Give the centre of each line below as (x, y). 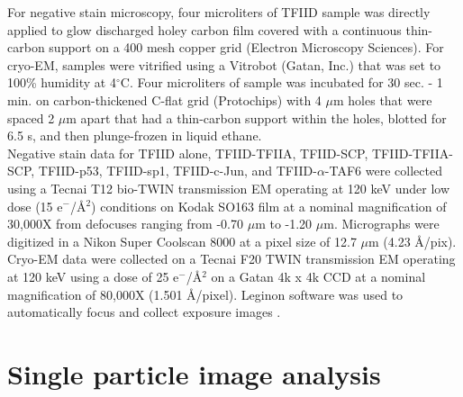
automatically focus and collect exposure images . (144, 312)
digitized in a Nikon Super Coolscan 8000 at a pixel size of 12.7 (182, 241)
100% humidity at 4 (62, 82)
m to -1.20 (284, 224)
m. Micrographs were (381, 224)
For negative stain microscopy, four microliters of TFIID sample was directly (219, 12)
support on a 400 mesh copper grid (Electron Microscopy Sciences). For (246, 47)
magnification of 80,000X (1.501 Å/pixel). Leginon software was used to (205, 294)
